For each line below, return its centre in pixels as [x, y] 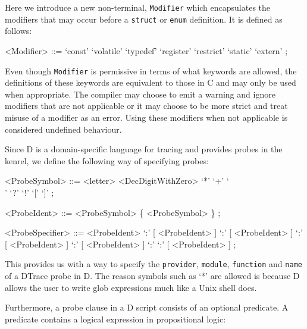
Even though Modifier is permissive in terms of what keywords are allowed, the [151, 70]
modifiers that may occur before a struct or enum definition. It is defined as [144, 19]
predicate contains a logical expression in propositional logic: [115, 319]
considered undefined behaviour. [63, 129]
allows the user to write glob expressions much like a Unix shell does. [131, 287]
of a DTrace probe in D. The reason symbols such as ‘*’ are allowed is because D [152, 275]
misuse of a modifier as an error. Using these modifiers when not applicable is [146, 117]
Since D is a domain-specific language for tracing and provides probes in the [144, 149]
